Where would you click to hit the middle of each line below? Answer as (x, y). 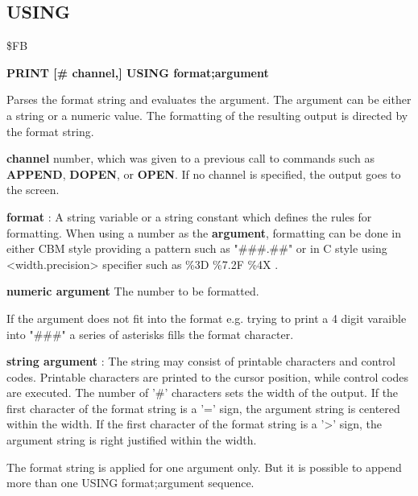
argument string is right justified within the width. (132, 440)
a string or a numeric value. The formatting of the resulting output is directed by (207, 115)
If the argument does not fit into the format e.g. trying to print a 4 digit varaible (207, 318)
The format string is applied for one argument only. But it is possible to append (204, 467)
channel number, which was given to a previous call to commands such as (190, 158)
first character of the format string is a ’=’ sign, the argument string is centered (203, 408)
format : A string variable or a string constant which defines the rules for (189, 216)
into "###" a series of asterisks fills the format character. (150, 334)
